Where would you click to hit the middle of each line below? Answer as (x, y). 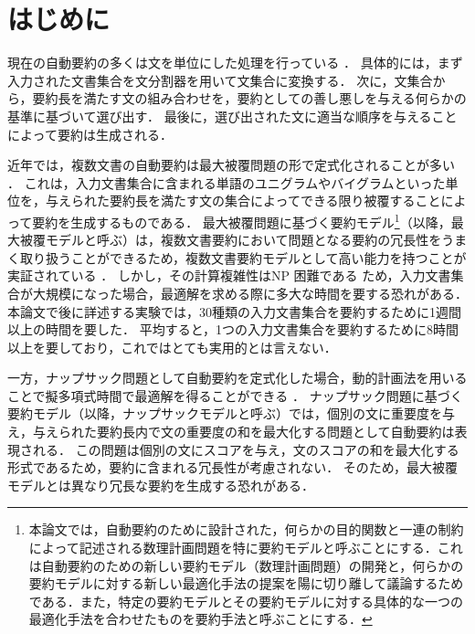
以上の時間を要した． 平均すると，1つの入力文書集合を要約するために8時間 (233, 329)
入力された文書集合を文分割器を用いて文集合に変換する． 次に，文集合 (220, 80)
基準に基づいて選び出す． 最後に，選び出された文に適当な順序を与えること (232, 116)
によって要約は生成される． (90, 134)
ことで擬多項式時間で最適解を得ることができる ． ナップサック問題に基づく (235, 395)
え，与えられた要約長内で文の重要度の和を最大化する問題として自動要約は (231, 432)
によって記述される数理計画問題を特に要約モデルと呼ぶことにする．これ (246, 548)
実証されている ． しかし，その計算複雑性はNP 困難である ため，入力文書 (229, 275)
